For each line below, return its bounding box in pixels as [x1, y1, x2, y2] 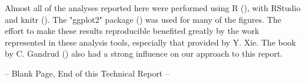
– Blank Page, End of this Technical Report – [5, 67, 170, 79]
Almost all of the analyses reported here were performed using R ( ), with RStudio [5, 2, 301, 13]
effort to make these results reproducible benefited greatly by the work [5, 25, 260, 37]
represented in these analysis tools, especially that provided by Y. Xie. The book [5, 36, 296, 48]
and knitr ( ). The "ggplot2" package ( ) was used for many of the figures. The [5, 13, 281, 25]
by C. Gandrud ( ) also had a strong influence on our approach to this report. [5, 47, 283, 60]
